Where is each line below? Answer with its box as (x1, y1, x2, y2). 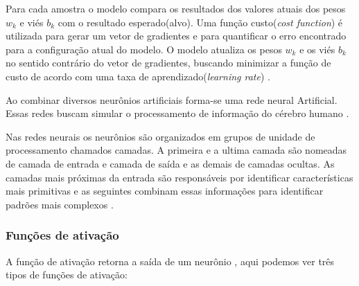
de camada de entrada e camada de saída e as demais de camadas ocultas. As (6, 156, 335, 170)
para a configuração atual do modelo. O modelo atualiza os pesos (6, 42, 282, 56)
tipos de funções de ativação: (6, 267, 128, 282)
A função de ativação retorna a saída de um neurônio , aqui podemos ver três (6, 253, 335, 268)
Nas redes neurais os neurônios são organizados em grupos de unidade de (6, 129, 315, 143)
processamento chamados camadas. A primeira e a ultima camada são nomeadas (6, 143, 347, 157)
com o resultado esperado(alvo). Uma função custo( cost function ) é (58, 15, 343, 29)
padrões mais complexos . (6, 197, 114, 211)
